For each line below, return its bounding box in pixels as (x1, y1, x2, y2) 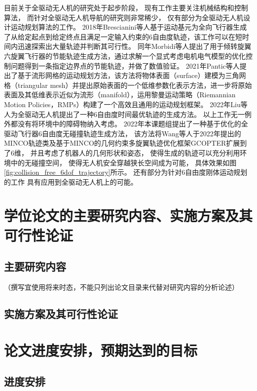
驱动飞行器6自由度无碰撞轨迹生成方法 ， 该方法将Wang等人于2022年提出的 (4, 128, 241, 138)
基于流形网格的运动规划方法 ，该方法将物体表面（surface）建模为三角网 (17, 70, 246, 80)
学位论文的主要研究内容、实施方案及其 (4, 205, 253, 226)
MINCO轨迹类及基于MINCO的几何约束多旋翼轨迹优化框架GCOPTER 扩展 (4, 138, 240, 148)
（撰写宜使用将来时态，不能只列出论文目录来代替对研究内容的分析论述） (4, 282, 239, 292)
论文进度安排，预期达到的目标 (4, 340, 198, 360)
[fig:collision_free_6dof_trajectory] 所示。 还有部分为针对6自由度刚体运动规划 (4, 167, 248, 177)
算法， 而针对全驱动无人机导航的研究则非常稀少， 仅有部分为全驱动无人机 (4, 12, 244, 22)
